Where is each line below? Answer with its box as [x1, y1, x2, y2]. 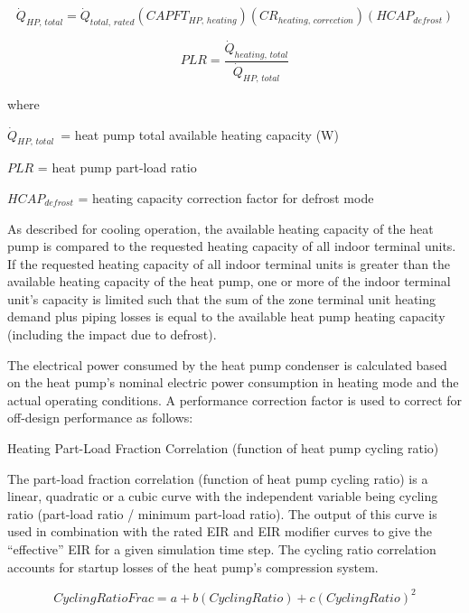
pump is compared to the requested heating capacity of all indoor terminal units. [7, 237, 456, 255]
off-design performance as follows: [7, 408, 193, 427]
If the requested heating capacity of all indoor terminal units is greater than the [7, 254, 451, 273]
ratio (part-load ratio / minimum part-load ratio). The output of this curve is [7, 504, 437, 523]
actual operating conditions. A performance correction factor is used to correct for [7, 390, 463, 409]
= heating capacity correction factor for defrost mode [78, 188, 374, 207]
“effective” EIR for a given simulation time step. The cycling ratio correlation [7, 540, 436, 558]
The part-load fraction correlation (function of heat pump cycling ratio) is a [7, 469, 428, 488]
